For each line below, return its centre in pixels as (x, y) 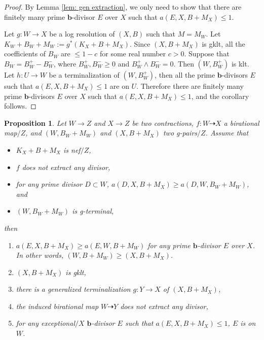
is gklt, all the (223, 43)
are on (119, 86)
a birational (241, 123)
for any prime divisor (49, 184)
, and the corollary (220, 96)
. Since (140, 43)
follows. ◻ (20, 106)
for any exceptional (45, 323)
